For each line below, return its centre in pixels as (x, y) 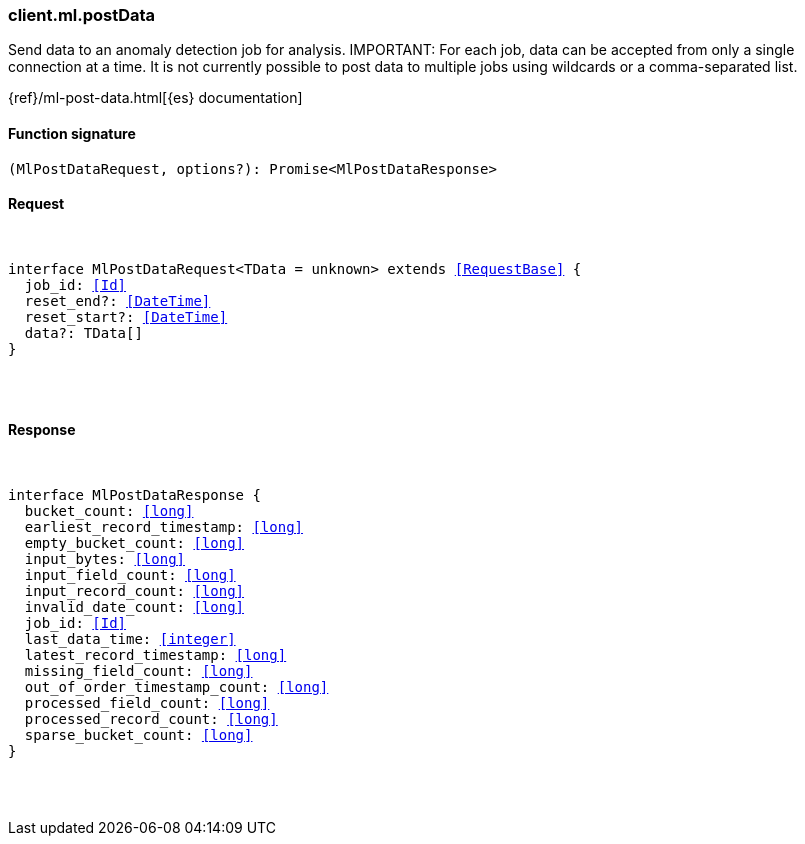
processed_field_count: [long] (147, 703)
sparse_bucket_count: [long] (138, 735)
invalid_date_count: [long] (134, 607)
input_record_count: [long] (134, 591)
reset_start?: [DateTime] (126, 316)
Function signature (72, 133)
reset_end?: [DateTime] (117, 300)
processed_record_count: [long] (151, 719)
